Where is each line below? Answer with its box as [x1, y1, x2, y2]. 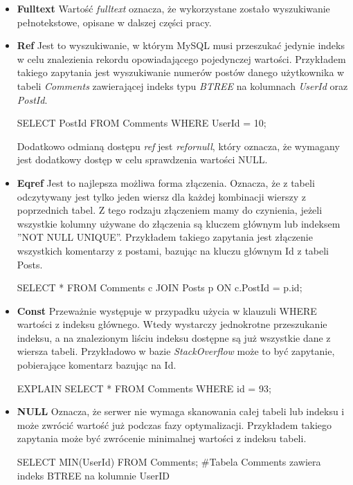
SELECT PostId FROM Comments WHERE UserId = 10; [17, 116, 266, 130]
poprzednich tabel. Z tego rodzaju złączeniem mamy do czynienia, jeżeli [17, 203, 323, 217]
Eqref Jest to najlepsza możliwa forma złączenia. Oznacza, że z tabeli [17, 175, 315, 190]
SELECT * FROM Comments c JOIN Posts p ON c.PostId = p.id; [17, 280, 302, 295]
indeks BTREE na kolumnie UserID [17, 468, 170, 482]
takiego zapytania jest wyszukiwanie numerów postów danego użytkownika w [17, 65, 345, 80]
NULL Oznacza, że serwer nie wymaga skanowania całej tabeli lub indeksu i [17, 404, 345, 419]
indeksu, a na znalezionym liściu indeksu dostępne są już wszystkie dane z [17, 330, 331, 345]
